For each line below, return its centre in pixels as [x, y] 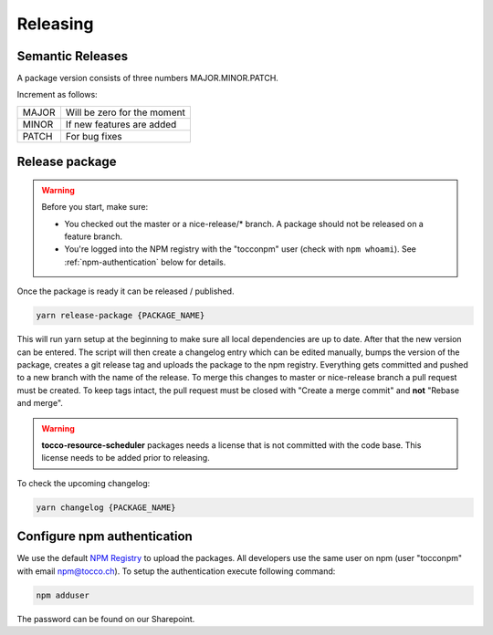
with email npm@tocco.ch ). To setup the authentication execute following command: [176, 571]
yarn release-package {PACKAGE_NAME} [121, 316]
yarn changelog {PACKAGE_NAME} [106, 507]
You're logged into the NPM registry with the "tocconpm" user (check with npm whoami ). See [241, 249]
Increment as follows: [57, 95]
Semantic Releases [73, 56]
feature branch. [94, 236]
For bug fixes [94, 136]
